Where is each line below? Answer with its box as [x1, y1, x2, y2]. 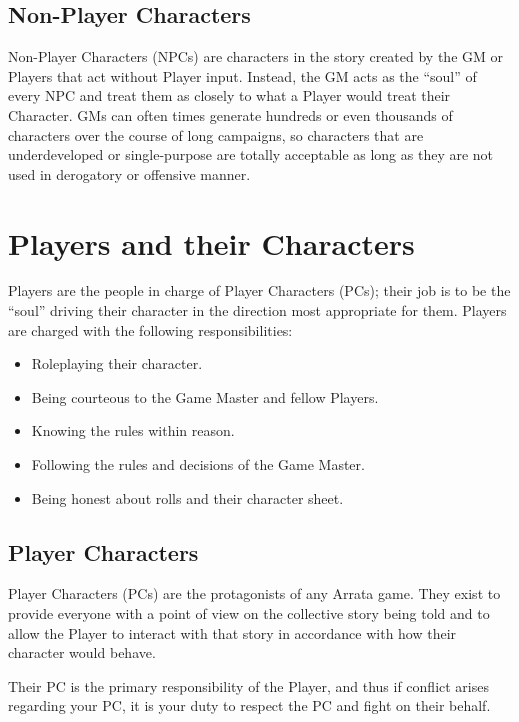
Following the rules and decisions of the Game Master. [31, 454, 365, 475]
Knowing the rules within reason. [31, 420, 235, 441]
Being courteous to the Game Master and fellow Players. [31, 386, 379, 407]
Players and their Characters [8, 222, 415, 263]
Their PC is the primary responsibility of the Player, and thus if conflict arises [8, 675, 489, 696]
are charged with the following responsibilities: [8, 319, 293, 340]
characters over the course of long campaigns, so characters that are [8, 124, 424, 145]
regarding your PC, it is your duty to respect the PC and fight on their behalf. [8, 695, 491, 716]
